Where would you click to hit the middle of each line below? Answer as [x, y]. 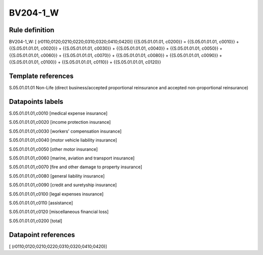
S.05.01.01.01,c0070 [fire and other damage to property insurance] [75, 167]
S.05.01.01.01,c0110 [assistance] [41, 203]
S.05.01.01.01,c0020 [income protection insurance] [60, 122]
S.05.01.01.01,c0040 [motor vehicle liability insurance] [63, 140]
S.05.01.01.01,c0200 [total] [36, 221]
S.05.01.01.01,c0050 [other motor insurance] [53, 149]
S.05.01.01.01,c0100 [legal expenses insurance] [56, 194]
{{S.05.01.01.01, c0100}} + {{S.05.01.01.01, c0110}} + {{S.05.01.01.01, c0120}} [85, 62]
